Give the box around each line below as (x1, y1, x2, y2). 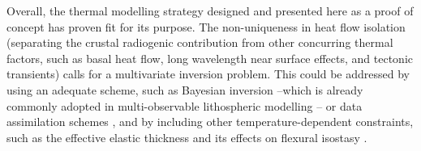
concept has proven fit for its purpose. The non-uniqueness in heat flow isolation (6, 18, 406, 35)
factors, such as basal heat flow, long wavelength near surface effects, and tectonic (6, 49, 414, 66)
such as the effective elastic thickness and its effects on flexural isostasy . (6, 128, 367, 145)
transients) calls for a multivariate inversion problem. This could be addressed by (6, 65, 410, 82)
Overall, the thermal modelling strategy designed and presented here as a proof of (6, 2, 414, 19)
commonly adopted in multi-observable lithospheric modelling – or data (6, 97, 363, 114)
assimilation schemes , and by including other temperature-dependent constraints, (6, 113, 414, 130)
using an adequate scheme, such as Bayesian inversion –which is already (6, 81, 363, 98)
